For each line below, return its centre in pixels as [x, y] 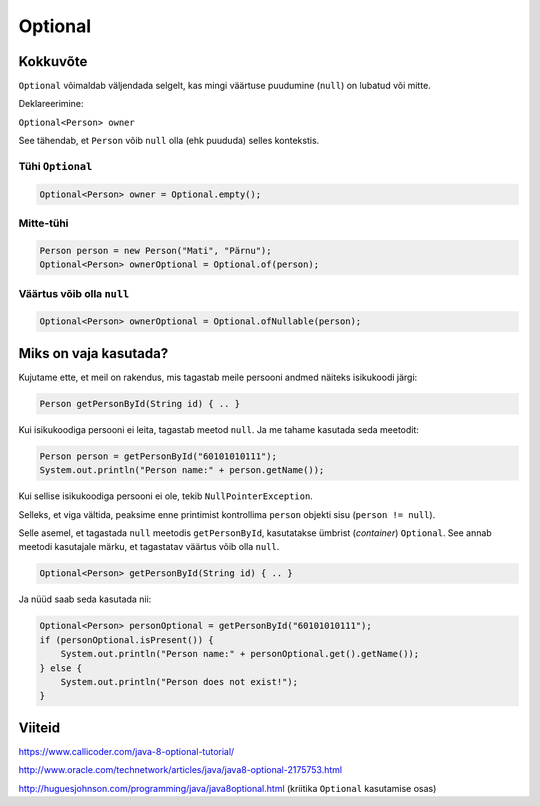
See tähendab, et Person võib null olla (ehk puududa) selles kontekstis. [169, 141]
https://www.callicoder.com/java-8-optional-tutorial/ [126, 751]
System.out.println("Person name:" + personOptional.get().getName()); [240, 654]
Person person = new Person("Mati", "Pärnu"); [155, 250]
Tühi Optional [55, 166]
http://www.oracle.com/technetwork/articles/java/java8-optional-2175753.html [180, 770]
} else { [61, 668]
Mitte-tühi [43, 223]
